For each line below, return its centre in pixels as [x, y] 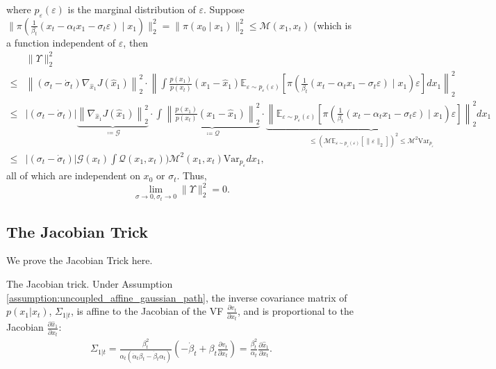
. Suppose [224, 9]
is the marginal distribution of [132, 9]
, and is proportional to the [295, 311]
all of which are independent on [73, 175]
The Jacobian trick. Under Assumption [90, 284]
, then [136, 42]
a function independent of [61, 42]
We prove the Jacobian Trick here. [80, 260]
